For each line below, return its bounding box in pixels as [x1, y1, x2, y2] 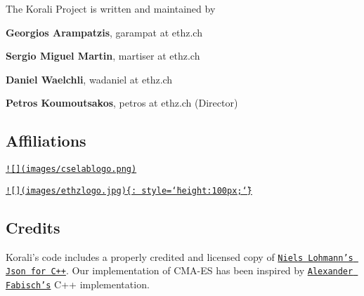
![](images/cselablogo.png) [6, 164, 137, 175]
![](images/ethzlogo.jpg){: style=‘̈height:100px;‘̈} [6, 185, 252, 196]
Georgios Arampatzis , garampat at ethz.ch [6, 25, 202, 39]
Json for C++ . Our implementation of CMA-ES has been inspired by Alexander [6, 263, 353, 278]
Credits [6, 216, 60, 238]
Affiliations [6, 130, 86, 152]
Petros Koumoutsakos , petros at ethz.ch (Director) [6, 95, 238, 110]
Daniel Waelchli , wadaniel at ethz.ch [6, 72, 173, 86]
